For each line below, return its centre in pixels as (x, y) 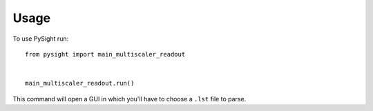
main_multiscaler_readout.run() (80, 83)
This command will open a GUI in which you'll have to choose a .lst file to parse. (130, 99)
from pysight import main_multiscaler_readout (105, 54)
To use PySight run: (41, 39)
